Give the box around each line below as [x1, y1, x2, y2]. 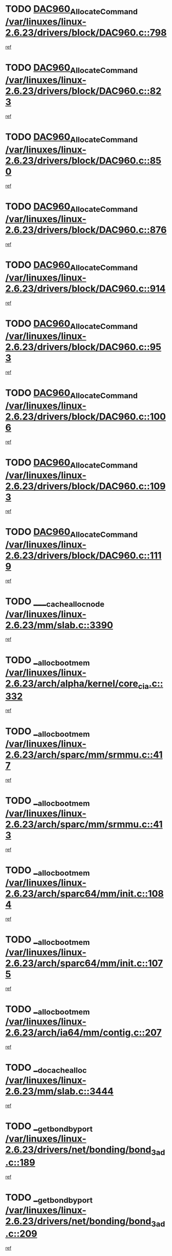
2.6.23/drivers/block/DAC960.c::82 [5, 85, 162, 97]
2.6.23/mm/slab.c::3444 [5, 1085, 114, 1097]
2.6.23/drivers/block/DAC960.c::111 [5, 550, 162, 562]
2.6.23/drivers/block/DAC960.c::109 [5, 480, 166, 492]
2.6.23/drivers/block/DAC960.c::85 [5, 154, 162, 166]
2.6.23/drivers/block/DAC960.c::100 [5, 411, 166, 422]
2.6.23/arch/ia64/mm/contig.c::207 [5, 1027, 162, 1038]
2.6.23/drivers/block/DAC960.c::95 [5, 341, 162, 353]
